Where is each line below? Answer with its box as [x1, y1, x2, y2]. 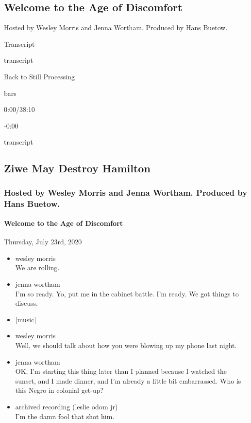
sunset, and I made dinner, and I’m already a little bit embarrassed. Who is [15, 375, 241, 386]
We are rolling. [15, 262, 60, 273]
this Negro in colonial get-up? [15, 385, 104, 395]
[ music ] [15, 314, 36, 324]
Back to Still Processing [4, 71, 75, 81]
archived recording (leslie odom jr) [15, 402, 118, 412]
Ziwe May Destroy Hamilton [4, 161, 151, 176]
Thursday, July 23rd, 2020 [4, 237, 82, 247]
